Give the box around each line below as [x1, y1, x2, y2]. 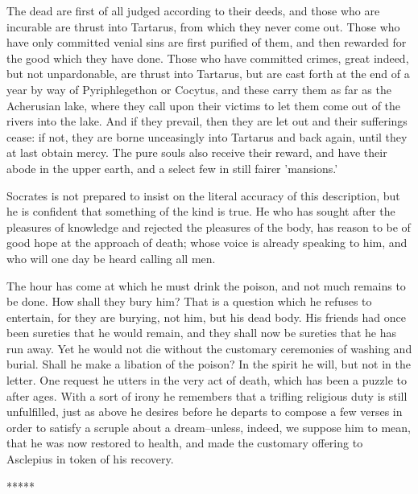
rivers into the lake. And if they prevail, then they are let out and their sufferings [6, 113, 408, 130]
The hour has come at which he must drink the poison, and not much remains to [6, 277, 406, 294]
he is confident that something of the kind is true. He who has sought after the [6, 203, 395, 220]
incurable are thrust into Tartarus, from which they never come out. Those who [6, 18, 400, 35]
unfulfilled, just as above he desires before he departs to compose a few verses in [6, 403, 403, 420]
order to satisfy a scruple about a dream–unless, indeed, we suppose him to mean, [6, 418, 411, 435]
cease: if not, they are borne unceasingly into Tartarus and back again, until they [6, 128, 408, 145]
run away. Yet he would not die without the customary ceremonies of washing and [6, 340, 412, 356]
